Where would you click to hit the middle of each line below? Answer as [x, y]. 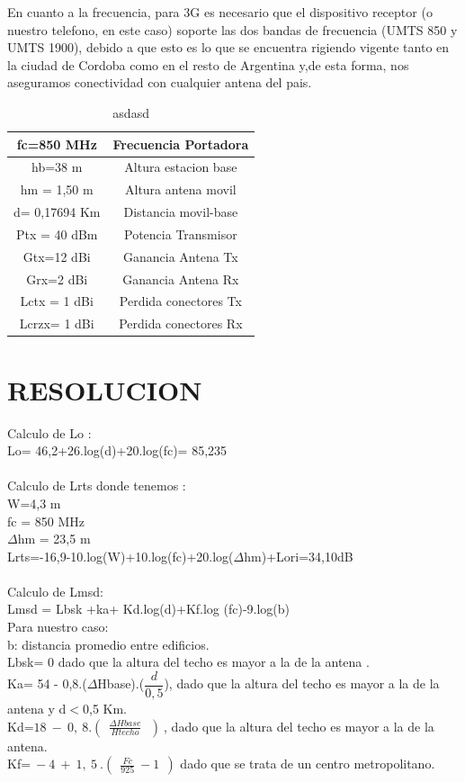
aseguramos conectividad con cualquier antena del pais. [160, 82]
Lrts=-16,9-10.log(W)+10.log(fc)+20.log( [121, 556]
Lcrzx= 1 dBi [57, 324]
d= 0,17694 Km [57, 212]
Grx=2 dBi [57, 279]
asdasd [131, 112]
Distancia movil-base [181, 212]
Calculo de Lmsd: [55, 591]
